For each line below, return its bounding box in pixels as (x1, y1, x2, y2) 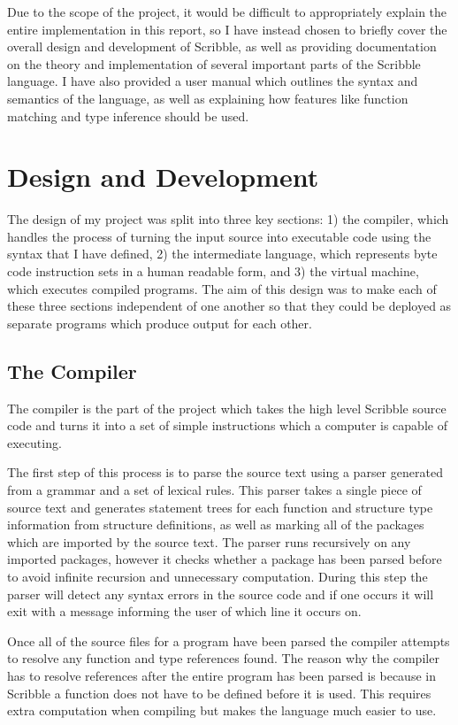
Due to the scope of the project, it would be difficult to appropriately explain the (7, 3, 447, 20)
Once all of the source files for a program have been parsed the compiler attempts (7, 631, 450, 650)
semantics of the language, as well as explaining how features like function (7, 89, 408, 107)
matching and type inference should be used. (7, 106, 249, 125)
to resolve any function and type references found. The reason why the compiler (7, 649, 439, 667)
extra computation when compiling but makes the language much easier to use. (7, 701, 437, 720)
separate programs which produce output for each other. (7, 313, 312, 332)
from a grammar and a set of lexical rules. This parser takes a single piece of (7, 481, 422, 499)
